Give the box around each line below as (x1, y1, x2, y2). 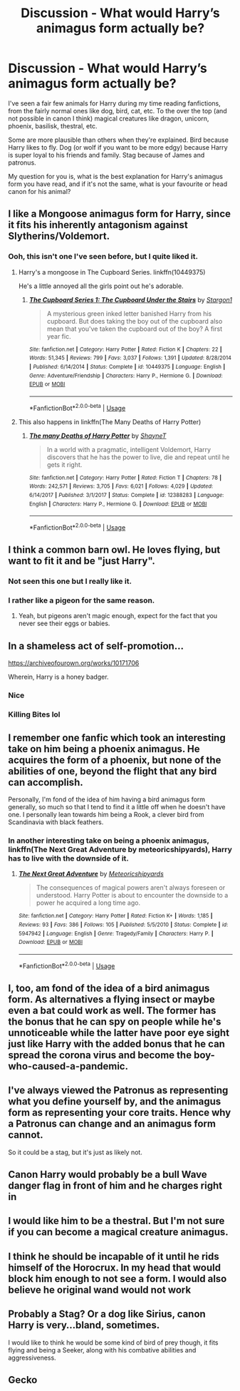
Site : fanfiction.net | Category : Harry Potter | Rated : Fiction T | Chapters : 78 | (28, 474, 222, 481)
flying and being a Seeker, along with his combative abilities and (8, 1345, 197, 1354)
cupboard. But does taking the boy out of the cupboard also (46, 317, 223, 325)
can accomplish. (8, 776, 84, 789)
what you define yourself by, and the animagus (8, 1096, 221, 1108)
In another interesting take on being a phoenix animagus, (8, 836, 209, 846)
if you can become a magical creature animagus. (8, 1226, 229, 1238)
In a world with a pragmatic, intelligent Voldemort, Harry (46, 445, 212, 453)
